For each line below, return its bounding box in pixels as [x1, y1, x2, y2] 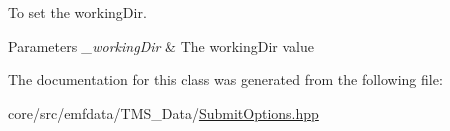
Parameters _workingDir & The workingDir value [8, 35, 314, 56]
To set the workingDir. [8, 2, 147, 22]
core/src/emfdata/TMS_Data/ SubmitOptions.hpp [8, 102, 319, 123]
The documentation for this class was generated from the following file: [8, 69, 443, 90]
